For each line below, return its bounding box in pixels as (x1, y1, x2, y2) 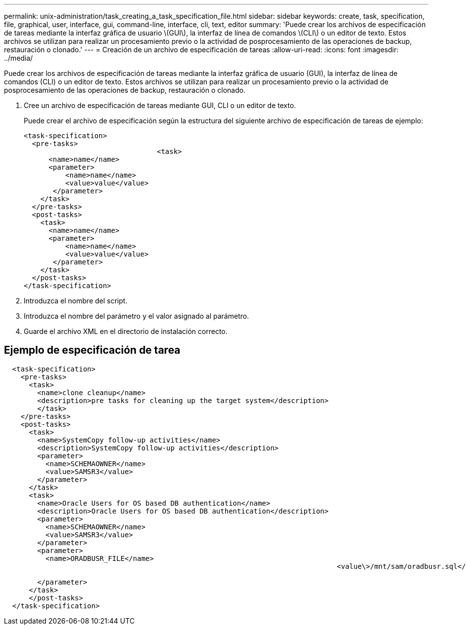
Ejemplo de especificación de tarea (4, 344, 181, 357)
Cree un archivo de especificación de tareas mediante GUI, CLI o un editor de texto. (24, 101, 296, 110)
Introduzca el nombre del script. (24, 296, 127, 305)
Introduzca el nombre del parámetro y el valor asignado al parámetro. (24, 312, 249, 320)
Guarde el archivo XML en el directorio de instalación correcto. (24, 327, 228, 335)
